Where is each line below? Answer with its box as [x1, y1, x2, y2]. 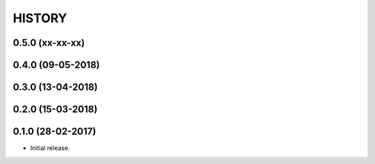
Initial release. [30, 144, 70, 152]
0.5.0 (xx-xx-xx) [12, 37, 85, 49]
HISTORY [12, 10, 67, 26]
